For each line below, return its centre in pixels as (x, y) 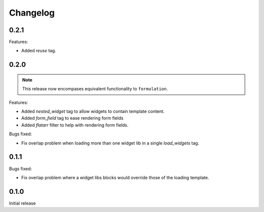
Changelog (32, 13)
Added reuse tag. (39, 51)
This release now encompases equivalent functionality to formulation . (95, 89)
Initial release (22, 203)
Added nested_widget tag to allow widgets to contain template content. (93, 111)
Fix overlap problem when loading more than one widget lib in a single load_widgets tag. (110, 143)
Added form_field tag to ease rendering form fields (72, 118)
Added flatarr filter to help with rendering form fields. (75, 125)
